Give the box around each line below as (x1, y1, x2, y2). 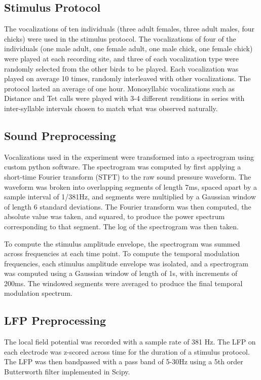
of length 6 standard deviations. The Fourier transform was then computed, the (4, 201, 251, 212)
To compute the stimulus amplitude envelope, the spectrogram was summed (4, 238, 240, 249)
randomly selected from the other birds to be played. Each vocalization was (4, 63, 239, 74)
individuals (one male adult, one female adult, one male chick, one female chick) (4, 43, 253, 54)
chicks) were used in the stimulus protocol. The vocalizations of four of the (4, 33, 236, 44)
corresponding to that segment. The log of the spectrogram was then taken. (4, 221, 239, 231)
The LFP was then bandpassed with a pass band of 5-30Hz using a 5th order (4, 356, 243, 367)
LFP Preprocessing (4, 313, 106, 328)
